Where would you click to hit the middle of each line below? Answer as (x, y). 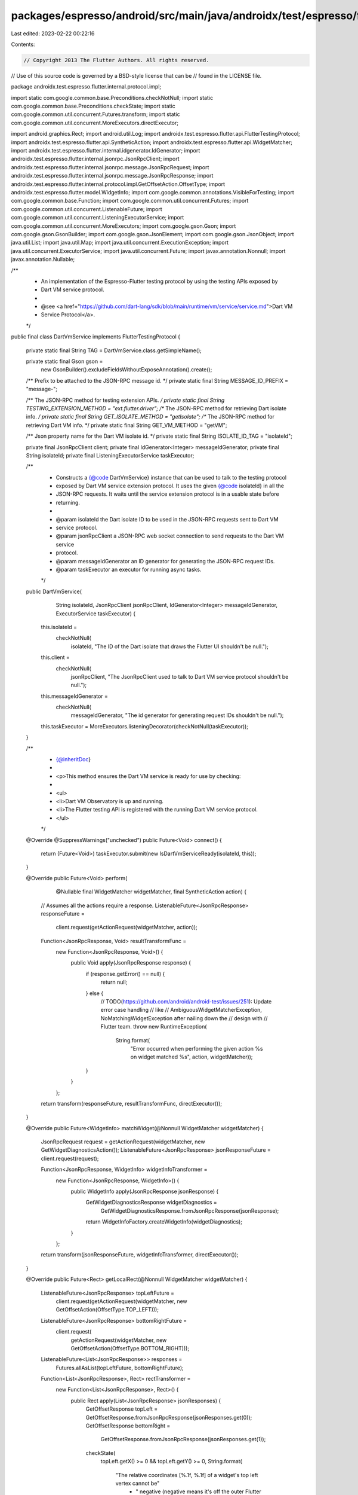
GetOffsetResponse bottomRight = (128, 1426)
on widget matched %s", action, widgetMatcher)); (192, 1057)
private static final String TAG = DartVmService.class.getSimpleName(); (114, 350)
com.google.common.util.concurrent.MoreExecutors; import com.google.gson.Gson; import (124, 226)
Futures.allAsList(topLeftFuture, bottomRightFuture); (120, 1368)
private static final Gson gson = (64, 361)
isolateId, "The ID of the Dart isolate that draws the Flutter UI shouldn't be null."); (169, 646)
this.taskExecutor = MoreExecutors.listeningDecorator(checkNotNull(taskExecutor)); (145, 726)
